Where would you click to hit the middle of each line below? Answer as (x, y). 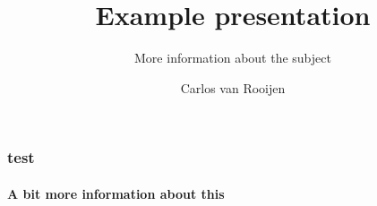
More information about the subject (233, 58)
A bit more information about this (116, 193)
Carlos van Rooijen (233, 87)
